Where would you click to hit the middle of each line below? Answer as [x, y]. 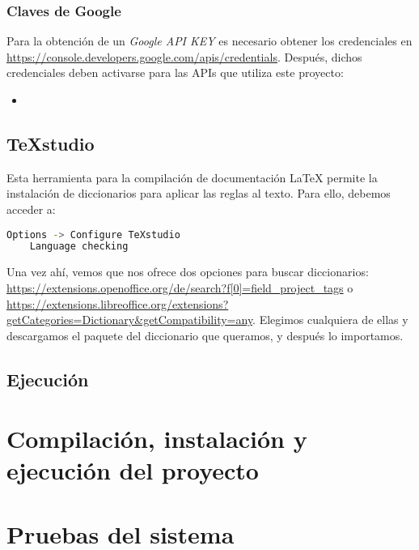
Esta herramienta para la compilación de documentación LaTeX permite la [192, 177]
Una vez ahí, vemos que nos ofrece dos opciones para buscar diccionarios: [188, 272]
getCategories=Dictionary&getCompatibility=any [130, 320]
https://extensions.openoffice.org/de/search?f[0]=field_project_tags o [180, 287]
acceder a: [31, 209]
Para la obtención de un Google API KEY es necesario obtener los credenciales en [209, 41]
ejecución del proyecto [133, 470]
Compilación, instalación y [157, 439]
